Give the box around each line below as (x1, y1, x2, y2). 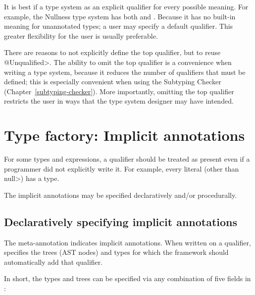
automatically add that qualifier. (4, 256, 103, 267)
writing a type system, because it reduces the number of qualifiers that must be (4, 66, 246, 77)
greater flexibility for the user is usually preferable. (4, 30, 158, 41)
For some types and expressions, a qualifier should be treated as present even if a (4, 154, 250, 164)
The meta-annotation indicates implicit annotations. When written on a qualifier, (4, 237, 251, 247)
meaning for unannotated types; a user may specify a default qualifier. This (4, 21, 233, 31)
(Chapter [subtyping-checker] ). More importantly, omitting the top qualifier (4, 86, 234, 96)
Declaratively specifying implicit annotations (4, 214, 238, 229)
